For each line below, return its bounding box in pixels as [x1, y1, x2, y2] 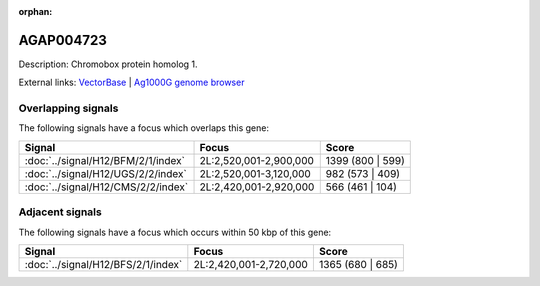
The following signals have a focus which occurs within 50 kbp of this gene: [18, 226, 332, 238]
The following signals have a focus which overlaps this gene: [18, 122, 270, 134]
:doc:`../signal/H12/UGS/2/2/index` [24, 166, 187, 180]
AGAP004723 [18, 31, 107, 49]
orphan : [18, 6, 53, 17]
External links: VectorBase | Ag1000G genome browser [18, 76, 245, 89]
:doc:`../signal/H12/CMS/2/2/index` [24, 180, 189, 194]
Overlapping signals [18, 101, 119, 115]
